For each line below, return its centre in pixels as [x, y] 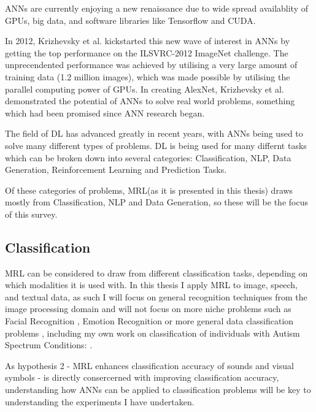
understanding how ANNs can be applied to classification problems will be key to [158, 390]
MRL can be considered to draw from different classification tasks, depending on [156, 273]
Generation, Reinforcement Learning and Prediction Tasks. [116, 170]
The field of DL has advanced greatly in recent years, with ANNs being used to [154, 133]
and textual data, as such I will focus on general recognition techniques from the [156, 296]
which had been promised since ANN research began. [105, 113]
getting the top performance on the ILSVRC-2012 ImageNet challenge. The [147, 52]
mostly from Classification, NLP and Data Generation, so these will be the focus [156, 202]
